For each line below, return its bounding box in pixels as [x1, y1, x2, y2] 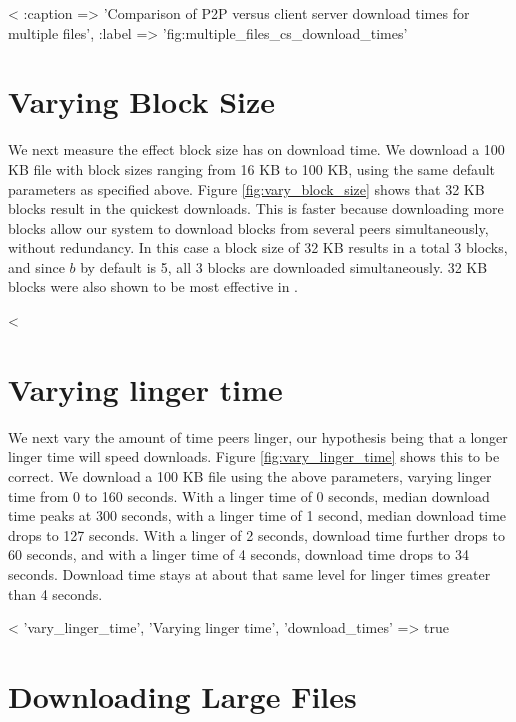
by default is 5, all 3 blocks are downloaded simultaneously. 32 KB [80, 256, 488, 277]
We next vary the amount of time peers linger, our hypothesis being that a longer [8, 426, 508, 447]
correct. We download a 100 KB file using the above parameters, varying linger [8, 465, 492, 486]
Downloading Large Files [8, 675, 357, 716]
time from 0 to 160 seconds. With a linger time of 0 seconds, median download [8, 485, 490, 506]
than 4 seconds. [8, 583, 103, 604]
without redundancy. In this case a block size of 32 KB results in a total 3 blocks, [8, 237, 508, 258]
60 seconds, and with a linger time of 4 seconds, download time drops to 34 [8, 544, 469, 565]
